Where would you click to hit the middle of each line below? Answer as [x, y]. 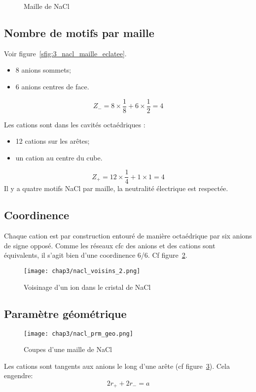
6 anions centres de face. [52, 86]
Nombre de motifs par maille [79, 32]
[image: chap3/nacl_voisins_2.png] [82, 271]
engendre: [18, 375]
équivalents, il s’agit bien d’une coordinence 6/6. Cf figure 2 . [96, 255]
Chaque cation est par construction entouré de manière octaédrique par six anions [128, 236]
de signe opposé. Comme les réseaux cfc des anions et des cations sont [110, 245]
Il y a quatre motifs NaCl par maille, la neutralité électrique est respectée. [116, 188]
